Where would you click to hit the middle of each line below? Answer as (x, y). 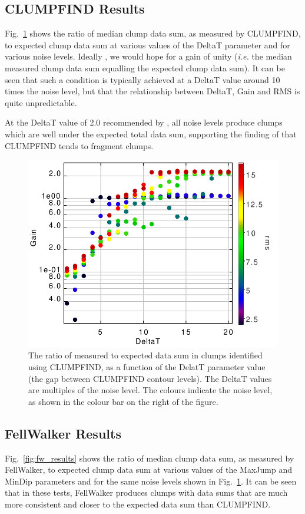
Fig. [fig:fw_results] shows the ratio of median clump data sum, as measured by (150, 458)
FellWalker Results (63, 433)
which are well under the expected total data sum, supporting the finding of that (151, 134)
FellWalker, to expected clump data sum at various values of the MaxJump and (148, 469)
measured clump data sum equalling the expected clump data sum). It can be (145, 67)
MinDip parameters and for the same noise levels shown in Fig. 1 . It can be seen (151, 481)
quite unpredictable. (41, 102)
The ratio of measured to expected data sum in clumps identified (145, 355)
